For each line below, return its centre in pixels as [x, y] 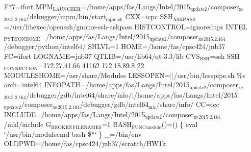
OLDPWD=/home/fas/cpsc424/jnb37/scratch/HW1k [85, 143]
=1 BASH [117, 124]
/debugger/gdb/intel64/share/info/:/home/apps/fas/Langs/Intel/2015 [132, 94]
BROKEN [62, 127]
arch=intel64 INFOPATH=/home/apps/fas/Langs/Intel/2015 [97, 85]
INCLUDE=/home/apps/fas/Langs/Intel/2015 [75, 114]
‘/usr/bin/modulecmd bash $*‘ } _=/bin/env [73, 134]
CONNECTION [21, 68]
